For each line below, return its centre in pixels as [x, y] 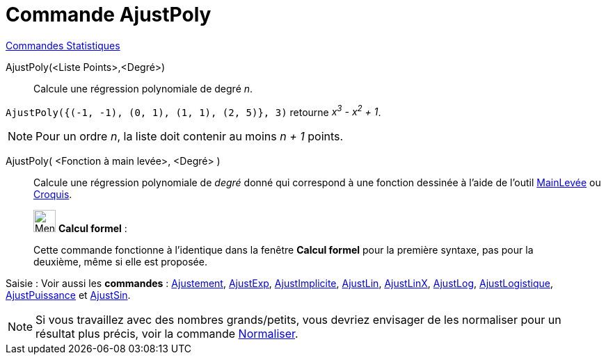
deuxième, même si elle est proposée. [120, 262]
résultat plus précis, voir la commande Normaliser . [167, 334]
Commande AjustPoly [109, 15]
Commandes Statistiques [63, 45]
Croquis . [53, 195]
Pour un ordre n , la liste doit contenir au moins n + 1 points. [190, 137]
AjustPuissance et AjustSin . [68, 295]
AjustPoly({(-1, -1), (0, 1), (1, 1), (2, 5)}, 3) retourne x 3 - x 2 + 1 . [193, 111]
